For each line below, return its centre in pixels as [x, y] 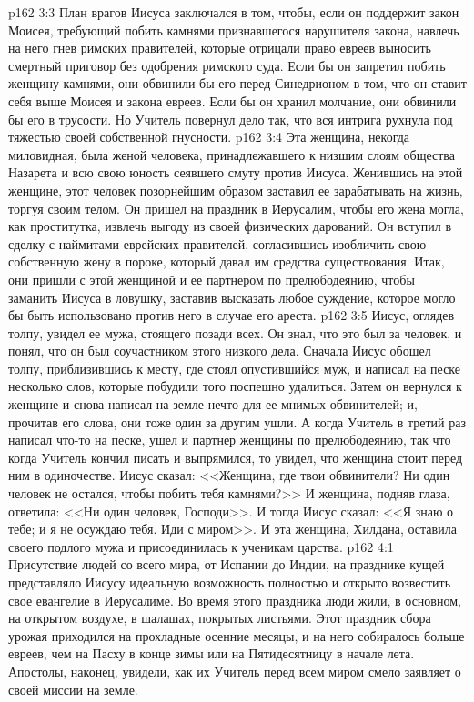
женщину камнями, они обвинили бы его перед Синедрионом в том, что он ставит [237, 83]
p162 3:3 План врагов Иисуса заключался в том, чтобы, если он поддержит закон [234, 12]
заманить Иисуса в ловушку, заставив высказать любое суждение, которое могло [232, 297]
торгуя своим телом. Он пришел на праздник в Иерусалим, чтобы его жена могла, [236, 208]
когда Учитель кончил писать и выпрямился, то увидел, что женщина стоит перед [236, 457]
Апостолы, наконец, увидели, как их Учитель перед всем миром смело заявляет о [235, 671]
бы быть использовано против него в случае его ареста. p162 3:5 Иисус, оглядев [232, 315]
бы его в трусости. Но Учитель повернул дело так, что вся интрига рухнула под [231, 119]
